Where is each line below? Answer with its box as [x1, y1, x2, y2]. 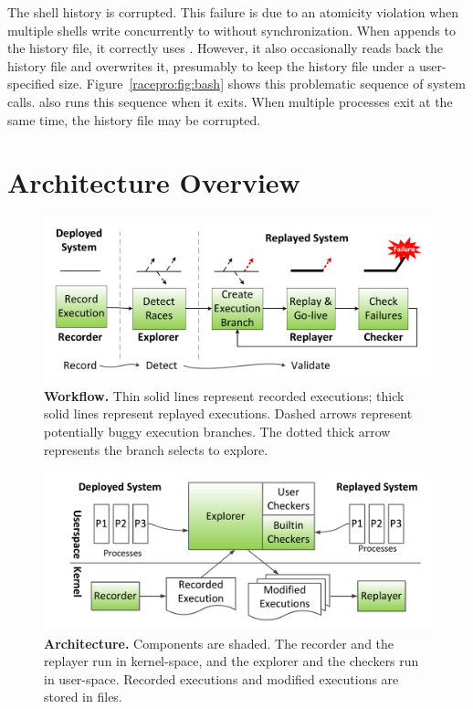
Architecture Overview [7, 164, 300, 201]
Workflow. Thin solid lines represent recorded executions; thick [44, 386, 405, 405]
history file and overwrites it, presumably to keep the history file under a [7, 56, 415, 75]
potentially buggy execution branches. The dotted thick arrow [44, 422, 391, 440]
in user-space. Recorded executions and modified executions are [44, 669, 399, 688]
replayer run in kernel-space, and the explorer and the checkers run [44, 651, 419, 671]
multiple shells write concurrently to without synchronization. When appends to [7, 20, 456, 39]
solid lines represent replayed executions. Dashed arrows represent [44, 404, 413, 423]
